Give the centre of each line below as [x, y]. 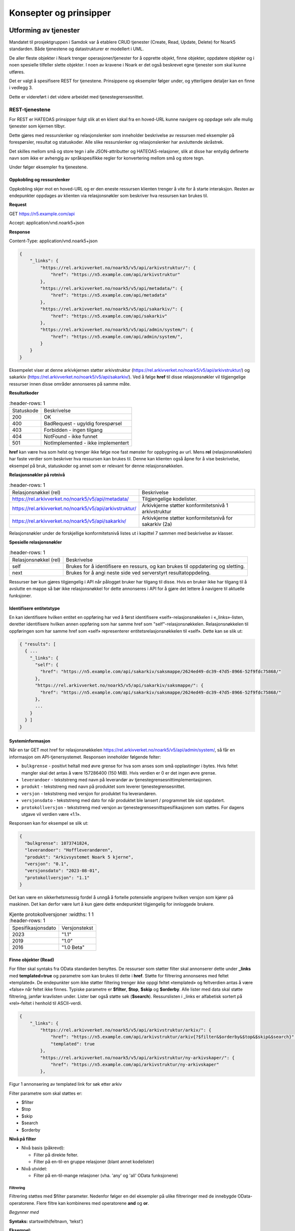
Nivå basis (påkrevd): [43, 1148]
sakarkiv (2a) [157, 524]
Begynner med [24, 1212]
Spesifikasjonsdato [34, 928]
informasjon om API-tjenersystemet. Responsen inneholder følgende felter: [85, 757]
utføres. [17, 72]
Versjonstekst [77, 928]
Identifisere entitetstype [34, 608]
